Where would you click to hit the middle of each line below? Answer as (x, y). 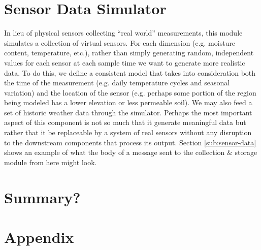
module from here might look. (51, 162)
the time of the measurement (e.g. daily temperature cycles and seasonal (117, 83)
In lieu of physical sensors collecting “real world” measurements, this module (123, 33)
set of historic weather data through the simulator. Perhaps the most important (128, 112)
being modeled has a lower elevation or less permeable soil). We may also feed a (128, 102)
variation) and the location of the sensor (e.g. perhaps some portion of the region (130, 92)
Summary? (42, 197)
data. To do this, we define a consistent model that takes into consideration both (130, 72)
